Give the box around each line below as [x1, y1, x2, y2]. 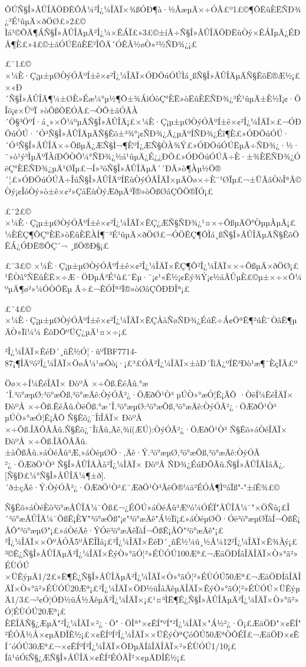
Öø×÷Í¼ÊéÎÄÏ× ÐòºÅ [5, 376, 89, 389]
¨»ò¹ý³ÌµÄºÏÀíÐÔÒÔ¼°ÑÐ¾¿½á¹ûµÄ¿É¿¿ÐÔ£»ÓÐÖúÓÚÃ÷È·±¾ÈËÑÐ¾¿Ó [5, 150, 301, 162]
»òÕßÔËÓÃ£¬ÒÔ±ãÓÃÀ [40, 103, 138, 116]
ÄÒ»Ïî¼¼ [5, 325, 41, 337]
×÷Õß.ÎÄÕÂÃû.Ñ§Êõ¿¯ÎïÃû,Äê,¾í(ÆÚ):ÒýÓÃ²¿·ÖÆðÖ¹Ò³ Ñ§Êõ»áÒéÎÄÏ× [5, 423, 287, 435]
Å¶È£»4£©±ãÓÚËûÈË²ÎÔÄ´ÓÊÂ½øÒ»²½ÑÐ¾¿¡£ [5, 37, 198, 50]
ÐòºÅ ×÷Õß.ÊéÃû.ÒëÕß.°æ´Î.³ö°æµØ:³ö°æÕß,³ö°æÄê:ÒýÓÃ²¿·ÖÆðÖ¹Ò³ [5, 399, 277, 412]
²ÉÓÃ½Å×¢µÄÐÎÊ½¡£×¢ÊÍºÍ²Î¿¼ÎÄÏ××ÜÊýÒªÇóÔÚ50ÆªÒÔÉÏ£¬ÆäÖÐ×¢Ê [5, 628, 300, 640]
